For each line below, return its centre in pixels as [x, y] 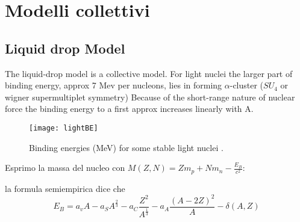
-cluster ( [247, 85]
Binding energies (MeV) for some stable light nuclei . [126, 147]
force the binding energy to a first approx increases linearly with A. [129, 109]
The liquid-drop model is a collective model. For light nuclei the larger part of [149, 73]
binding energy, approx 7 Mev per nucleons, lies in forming [114, 85]
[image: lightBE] [64, 128]
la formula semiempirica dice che [65, 188]
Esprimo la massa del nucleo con [65, 168]
